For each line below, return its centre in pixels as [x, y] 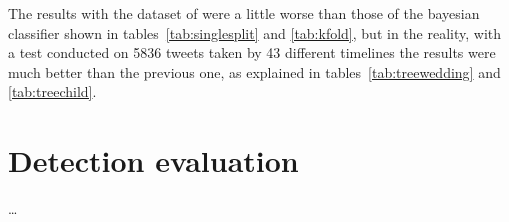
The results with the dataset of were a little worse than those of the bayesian [244, 13]
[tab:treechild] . [52, 91]
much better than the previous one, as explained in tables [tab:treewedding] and [254, 71]
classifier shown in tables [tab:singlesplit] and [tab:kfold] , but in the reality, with [254, 32]
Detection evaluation [153, 160]
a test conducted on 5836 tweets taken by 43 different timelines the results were [252, 52]
